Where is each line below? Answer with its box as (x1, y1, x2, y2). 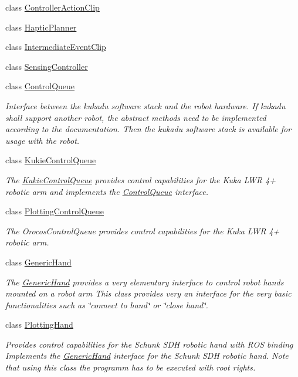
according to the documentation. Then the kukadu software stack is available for (5, 123, 292, 135)
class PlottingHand (5, 318, 73, 331)
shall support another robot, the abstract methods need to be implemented (5, 111, 266, 123)
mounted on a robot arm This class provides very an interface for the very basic (5, 287, 292, 299)
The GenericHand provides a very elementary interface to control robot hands (5, 275, 284, 288)
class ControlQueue (5, 80, 75, 92)
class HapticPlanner (5, 21, 77, 33)
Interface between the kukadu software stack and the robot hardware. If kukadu (5, 99, 286, 112)
